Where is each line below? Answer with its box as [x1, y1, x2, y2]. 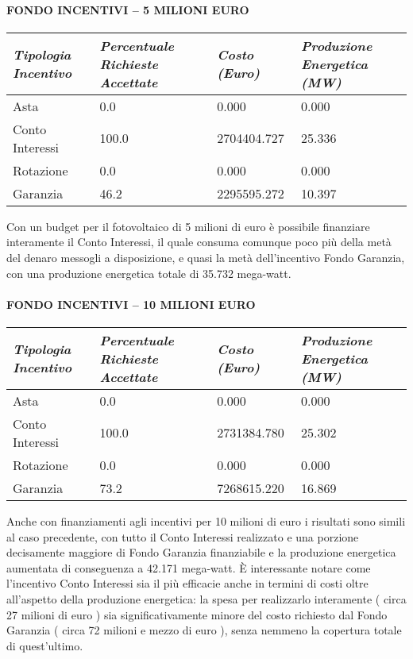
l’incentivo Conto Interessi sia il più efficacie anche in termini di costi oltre [6, 575, 369, 592]
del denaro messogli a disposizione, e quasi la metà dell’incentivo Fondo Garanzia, [6, 249, 405, 265]
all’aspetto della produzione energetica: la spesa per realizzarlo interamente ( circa [6, 590, 407, 607]
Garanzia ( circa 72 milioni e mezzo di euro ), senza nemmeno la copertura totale [6, 622, 402, 638]
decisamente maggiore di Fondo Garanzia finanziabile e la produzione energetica [6, 544, 396, 561]
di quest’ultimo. [6, 637, 83, 653]
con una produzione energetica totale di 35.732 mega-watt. [6, 264, 291, 281]
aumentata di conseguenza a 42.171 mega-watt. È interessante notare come [6, 559, 371, 576]
